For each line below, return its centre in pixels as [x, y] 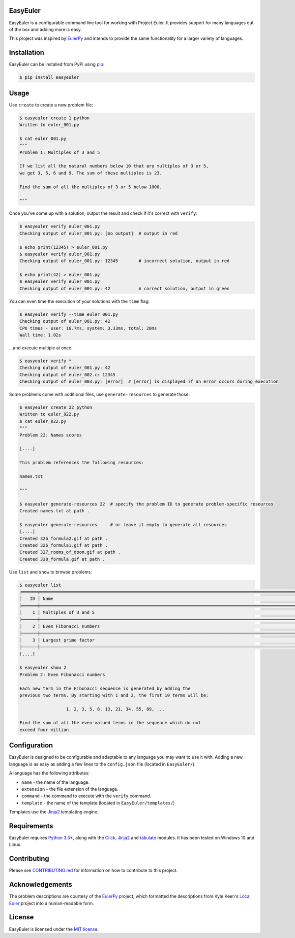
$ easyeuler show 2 [43, 668]
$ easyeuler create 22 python [56, 407]
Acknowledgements [41, 885]
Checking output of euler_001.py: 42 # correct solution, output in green [124, 288]
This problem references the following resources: [82, 463]
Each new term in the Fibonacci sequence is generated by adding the [105, 688]
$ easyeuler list [40, 585]
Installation [27, 52]
